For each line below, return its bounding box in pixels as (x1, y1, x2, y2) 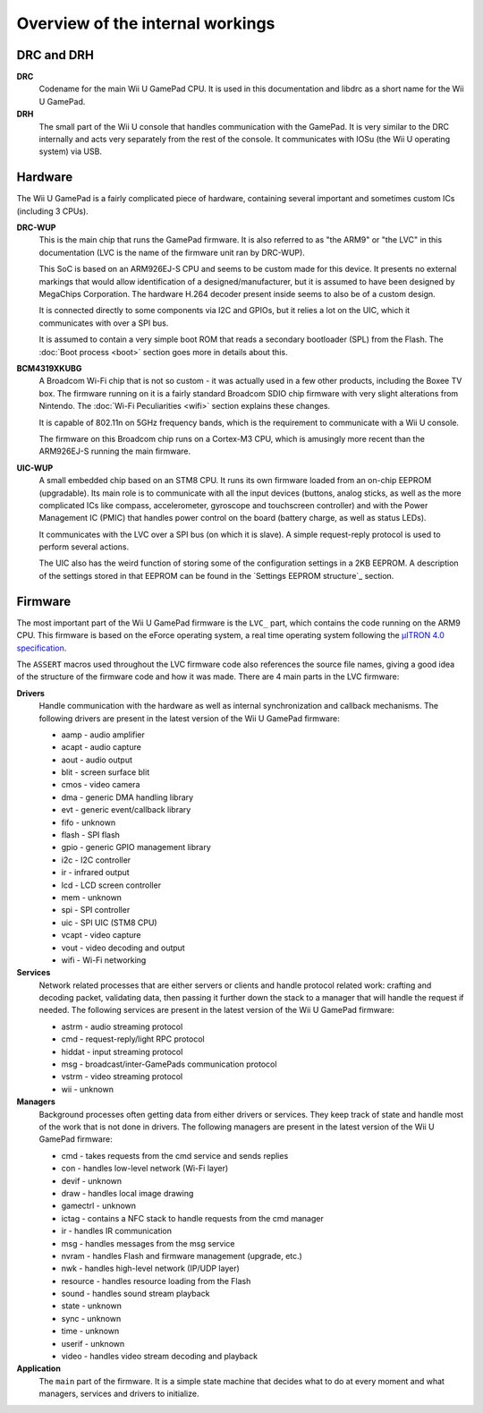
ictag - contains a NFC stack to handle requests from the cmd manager (61, 1213, 324, 1223)
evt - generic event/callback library (61, 804, 191, 815)
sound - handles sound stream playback (61, 1289, 210, 1299)
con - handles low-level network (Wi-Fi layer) (61, 1163, 229, 1174)
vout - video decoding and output (61, 942, 185, 953)
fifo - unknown (61, 817, 116, 828)
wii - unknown (61, 1084, 114, 1094)
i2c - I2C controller (61, 855, 131, 865)
